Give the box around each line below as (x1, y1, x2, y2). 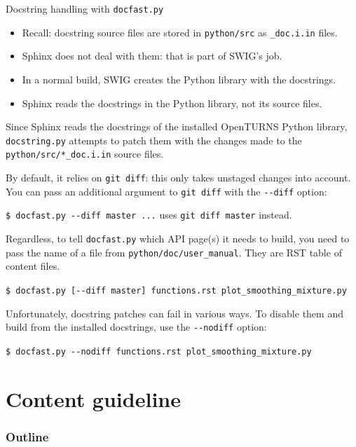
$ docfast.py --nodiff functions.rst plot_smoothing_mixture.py (6, 346, 312, 357)
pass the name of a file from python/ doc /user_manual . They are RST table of (6, 245, 342, 259)
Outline (6, 427, 49, 445)
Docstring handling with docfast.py (6, 1, 164, 15)
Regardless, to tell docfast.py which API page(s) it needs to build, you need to (6, 231, 350, 245)
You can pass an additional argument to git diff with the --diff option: (6, 184, 327, 198)
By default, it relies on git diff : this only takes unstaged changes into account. (6, 170, 351, 184)
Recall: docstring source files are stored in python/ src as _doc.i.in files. (22, 25, 338, 39)
